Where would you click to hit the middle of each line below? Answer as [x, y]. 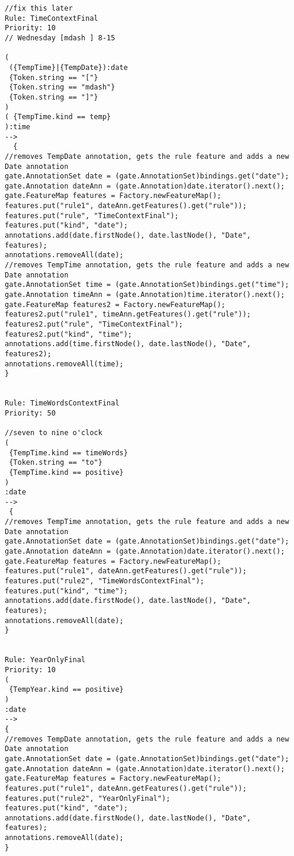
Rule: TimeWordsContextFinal [62, 403]
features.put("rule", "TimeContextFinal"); [92, 215]
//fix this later [39, 8]
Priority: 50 [30, 413]
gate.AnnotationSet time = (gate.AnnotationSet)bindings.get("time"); [147, 285]
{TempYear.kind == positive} [66, 690]
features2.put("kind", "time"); [68, 334]
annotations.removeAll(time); [64, 364]
